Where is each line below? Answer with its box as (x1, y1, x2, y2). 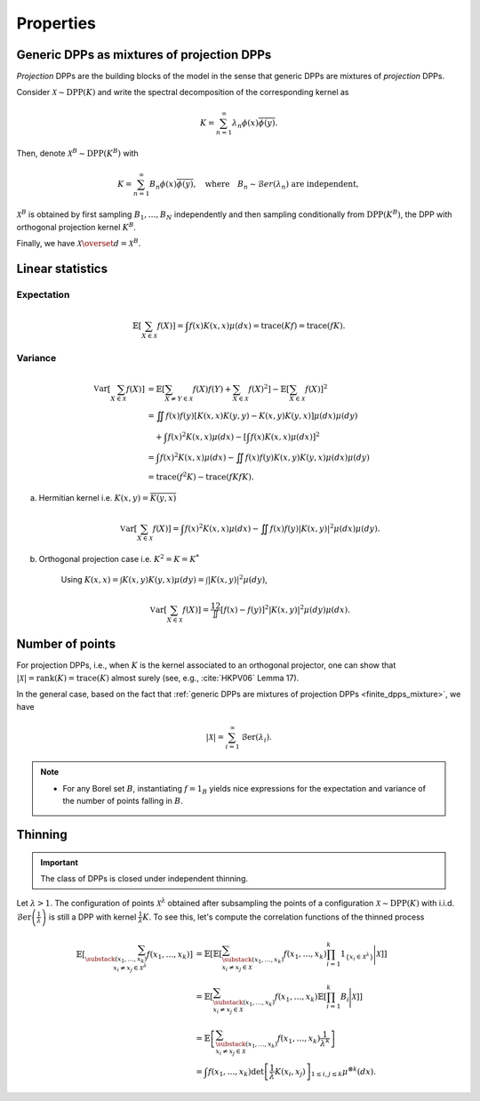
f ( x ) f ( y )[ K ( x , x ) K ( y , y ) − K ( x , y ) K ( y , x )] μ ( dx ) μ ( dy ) (165, 411, 358, 422)
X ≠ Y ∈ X (164, 395, 194, 404)
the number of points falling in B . (62, 796, 184, 807)
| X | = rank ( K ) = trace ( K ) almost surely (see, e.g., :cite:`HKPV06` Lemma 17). (16, 672, 300, 683)
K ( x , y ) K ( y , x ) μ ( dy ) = (122, 575, 204, 584)
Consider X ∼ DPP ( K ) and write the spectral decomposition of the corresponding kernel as (16, 87, 349, 98)
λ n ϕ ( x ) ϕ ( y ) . (231, 117, 278, 130)
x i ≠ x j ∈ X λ (112, 961, 148, 973)
